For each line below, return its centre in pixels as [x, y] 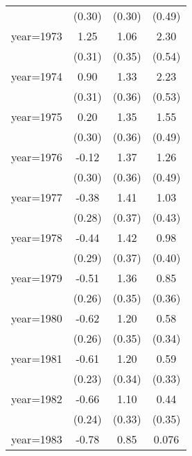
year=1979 [37, 278]
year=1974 [37, 76]
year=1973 [37, 36]
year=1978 [37, 237]
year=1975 [37, 116]
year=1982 [37, 399]
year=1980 [37, 318]
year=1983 [37, 439]
